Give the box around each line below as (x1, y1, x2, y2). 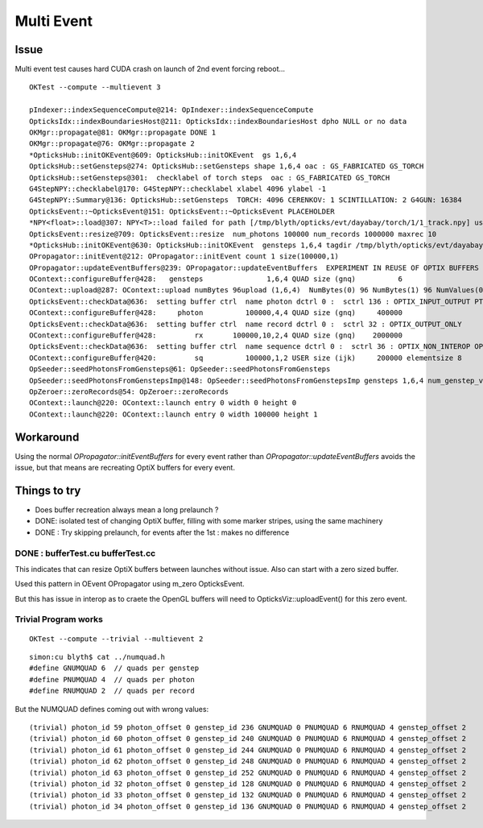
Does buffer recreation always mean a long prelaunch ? (35, 504, 219, 515)
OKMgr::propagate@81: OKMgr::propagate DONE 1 (29, 128, 217, 137)
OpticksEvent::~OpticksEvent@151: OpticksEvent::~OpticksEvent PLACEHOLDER (29, 206, 335, 216)
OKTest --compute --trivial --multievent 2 (29, 634, 204, 644)
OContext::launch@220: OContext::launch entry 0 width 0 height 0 (29, 399, 297, 408)
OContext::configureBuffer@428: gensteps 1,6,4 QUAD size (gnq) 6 (29, 275, 402, 284)
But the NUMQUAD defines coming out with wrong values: (14, 704, 209, 714)
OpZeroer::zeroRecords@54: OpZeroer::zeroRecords (29, 387, 229, 396)
